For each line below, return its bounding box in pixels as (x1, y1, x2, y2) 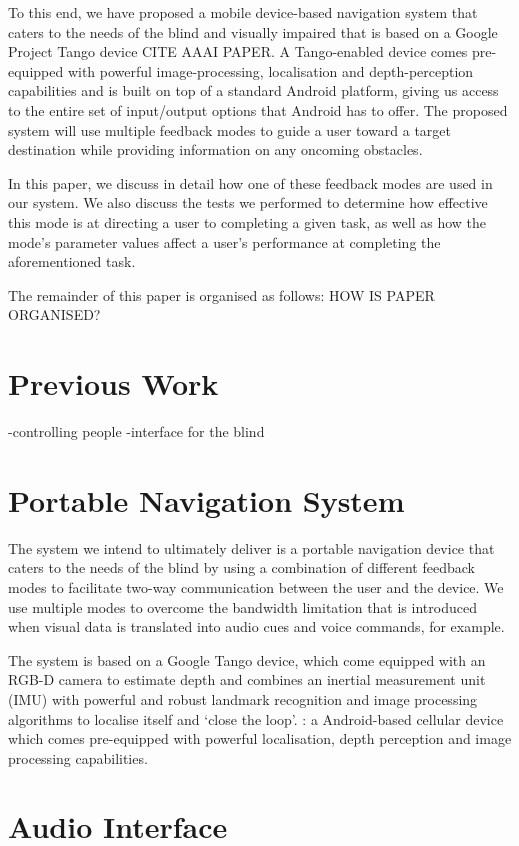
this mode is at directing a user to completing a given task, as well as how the (8, 211, 487, 232)
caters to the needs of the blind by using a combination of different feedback (8, 557, 475, 578)
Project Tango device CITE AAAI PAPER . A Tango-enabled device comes (8, 41, 468, 62)
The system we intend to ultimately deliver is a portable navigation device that (8, 537, 495, 558)
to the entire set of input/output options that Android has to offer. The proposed (8, 99, 508, 120)
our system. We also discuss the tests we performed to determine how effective (8, 192, 488, 213)
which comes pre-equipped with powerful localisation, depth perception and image (8, 728, 512, 749)
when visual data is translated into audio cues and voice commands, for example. (8, 616, 505, 637)
